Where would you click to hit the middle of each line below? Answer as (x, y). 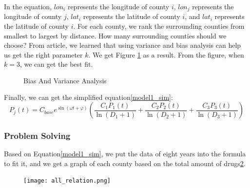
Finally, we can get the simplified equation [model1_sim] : (88, 97)
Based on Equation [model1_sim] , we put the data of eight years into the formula (125, 154)
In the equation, (28, 6)
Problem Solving (37, 136)
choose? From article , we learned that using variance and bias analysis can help (123, 45)
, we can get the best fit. (56, 64)
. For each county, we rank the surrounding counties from (159, 26)
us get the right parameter (43, 54)
